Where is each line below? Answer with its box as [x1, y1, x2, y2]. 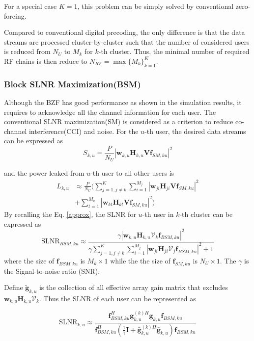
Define [4, 282, 23, 292]
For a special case [4, 1, 57, 11]
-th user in [142, 209, 174, 219]
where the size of [4, 255, 55, 265]
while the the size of [110, 255, 170, 265]
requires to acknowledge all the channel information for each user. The [4, 106, 216, 117]
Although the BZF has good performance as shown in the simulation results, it [4, 97, 242, 107]
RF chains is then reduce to [4, 55, 87, 66]
